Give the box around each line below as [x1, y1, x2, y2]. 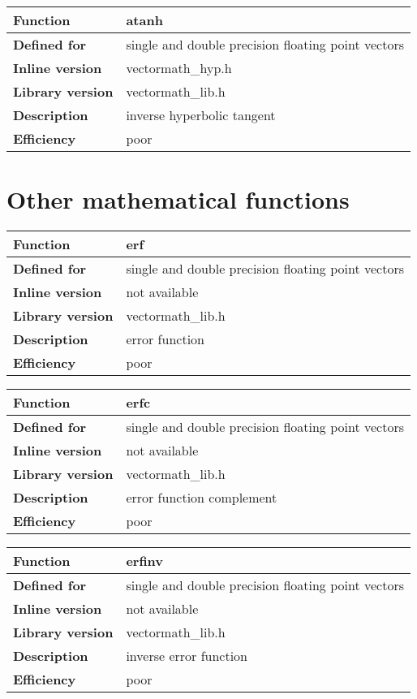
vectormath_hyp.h [126, 58, 232, 77]
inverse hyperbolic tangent [126, 106, 276, 124]
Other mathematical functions [6, 183, 350, 216]
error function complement [126, 488, 277, 507]
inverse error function [126, 646, 247, 666]
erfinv [126, 551, 164, 571]
